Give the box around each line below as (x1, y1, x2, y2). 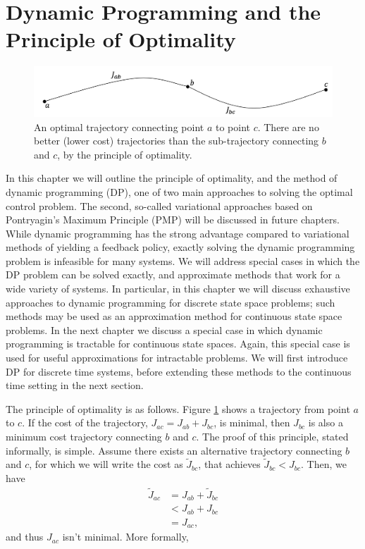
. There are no (257, 119, 319, 134)
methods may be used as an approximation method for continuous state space (6, 309, 342, 323)
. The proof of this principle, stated (196, 429, 349, 443)
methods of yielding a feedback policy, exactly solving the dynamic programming (6, 240, 355, 254)
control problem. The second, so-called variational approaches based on (6, 198, 313, 213)
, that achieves (198, 457, 261, 471)
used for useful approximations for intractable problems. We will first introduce (6, 350, 348, 365)
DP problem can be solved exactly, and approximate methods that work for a (6, 267, 340, 282)
